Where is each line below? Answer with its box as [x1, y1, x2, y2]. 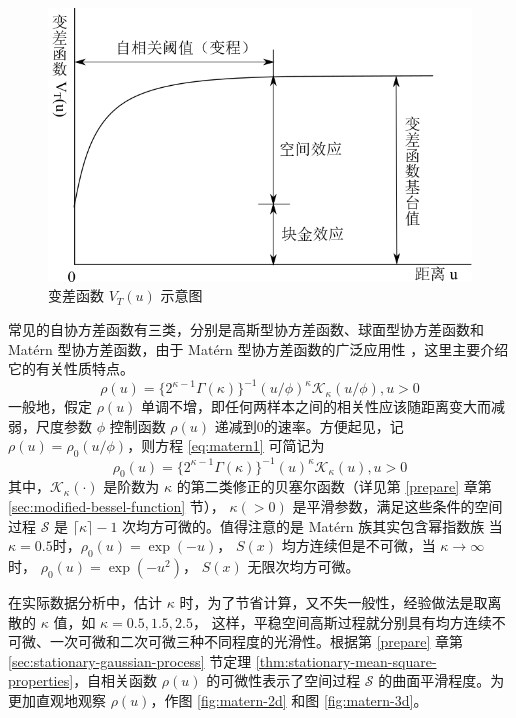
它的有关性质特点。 [8, 358, 134, 379]
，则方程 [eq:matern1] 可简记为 [127, 435, 325, 456]
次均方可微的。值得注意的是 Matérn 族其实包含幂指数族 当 [122, 515, 503, 536]
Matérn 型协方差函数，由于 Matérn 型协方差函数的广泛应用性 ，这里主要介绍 [8, 338, 509, 359]
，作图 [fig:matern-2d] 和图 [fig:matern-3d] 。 [150, 690, 428, 711]
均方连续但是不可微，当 [281, 535, 436, 556]
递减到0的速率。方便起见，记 [214, 415, 404, 436]
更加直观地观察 [8, 690, 106, 711]
